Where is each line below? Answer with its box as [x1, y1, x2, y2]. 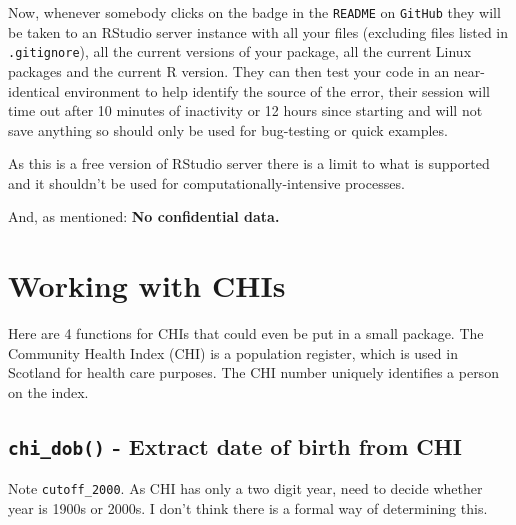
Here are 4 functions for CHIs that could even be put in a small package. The [8, 323, 484, 344]
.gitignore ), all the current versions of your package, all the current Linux [8, 41, 472, 62]
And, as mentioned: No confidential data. [8, 206, 280, 227]
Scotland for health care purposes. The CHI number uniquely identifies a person [8, 362, 499, 383]
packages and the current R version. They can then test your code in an [8, 60, 450, 81]
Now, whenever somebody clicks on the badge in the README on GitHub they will [8, 2, 501, 22]
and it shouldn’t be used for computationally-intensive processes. [8, 172, 405, 193]
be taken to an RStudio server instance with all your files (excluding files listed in [8, 21, 509, 42]
